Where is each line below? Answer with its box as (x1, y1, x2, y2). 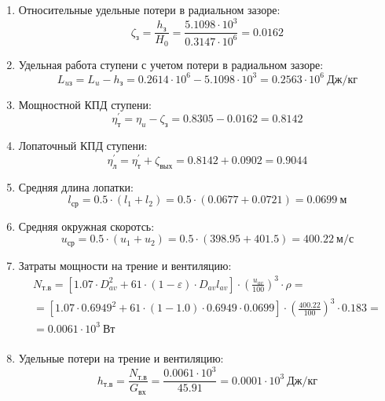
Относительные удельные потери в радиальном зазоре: (18, 2, 280, 17)
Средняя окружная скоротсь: (18, 217, 155, 234)
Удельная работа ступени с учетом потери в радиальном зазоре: (18, 56, 324, 72)
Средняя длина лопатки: (18, 178, 134, 195)
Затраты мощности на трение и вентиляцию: (18, 257, 232, 273)
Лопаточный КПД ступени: (18, 137, 148, 154)
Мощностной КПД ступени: (18, 96, 152, 112)
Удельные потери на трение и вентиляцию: (18, 349, 224, 366)
